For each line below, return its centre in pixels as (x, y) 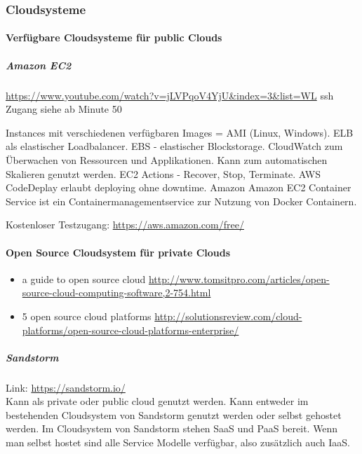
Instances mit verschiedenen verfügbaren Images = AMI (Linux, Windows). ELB (180, 132)
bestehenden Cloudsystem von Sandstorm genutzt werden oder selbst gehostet (174, 414)
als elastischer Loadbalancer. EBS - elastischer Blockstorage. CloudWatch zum (174, 146)
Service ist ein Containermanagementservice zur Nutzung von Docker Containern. (181, 201)
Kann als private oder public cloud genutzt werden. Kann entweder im (157, 401)
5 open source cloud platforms (87, 316)
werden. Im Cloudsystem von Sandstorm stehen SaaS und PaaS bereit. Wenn (172, 428)
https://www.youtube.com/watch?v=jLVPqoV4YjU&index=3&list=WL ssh (170, 95)
